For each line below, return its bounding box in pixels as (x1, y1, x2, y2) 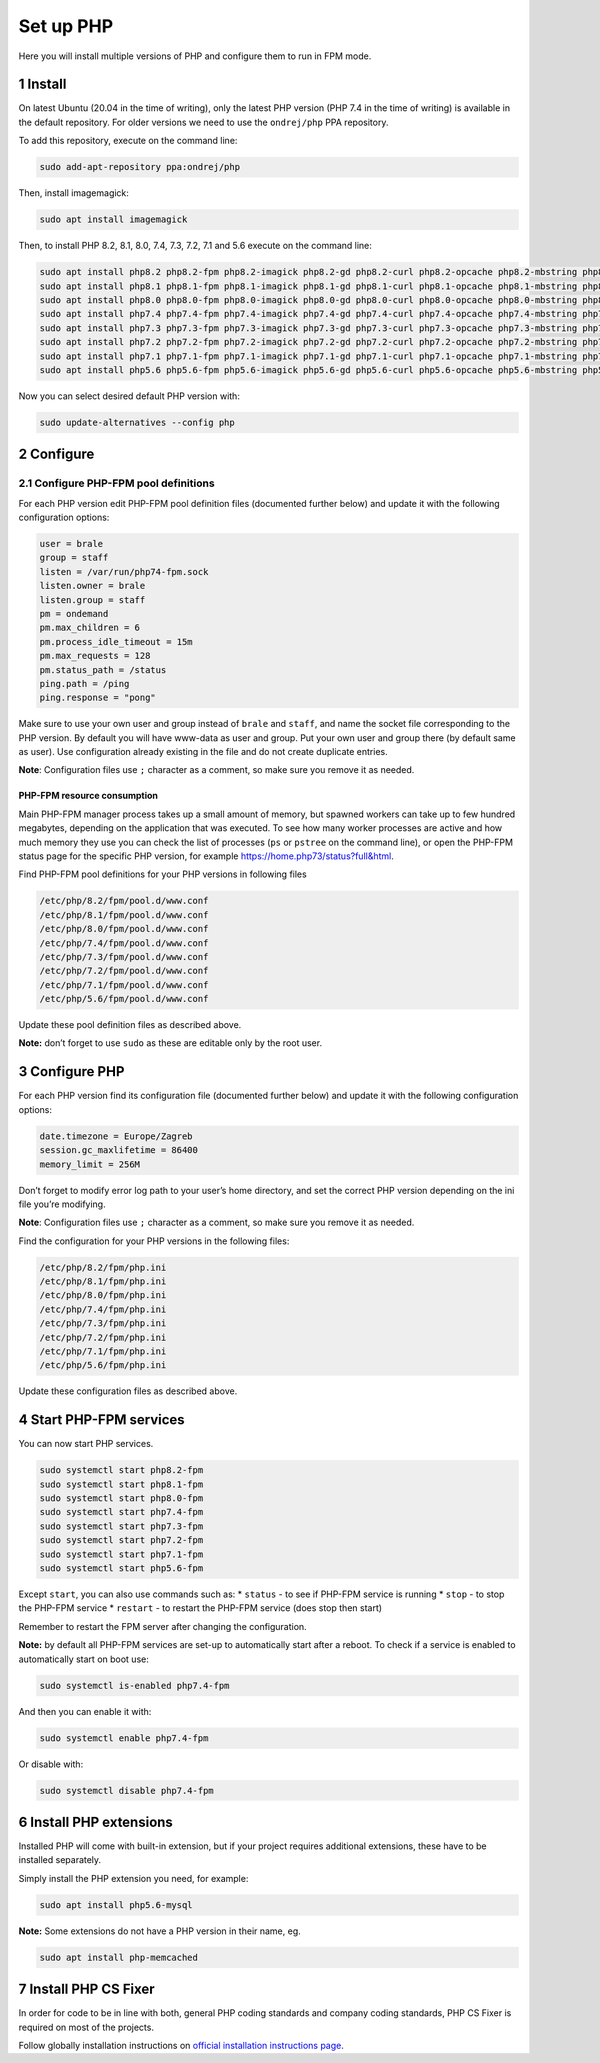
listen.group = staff (39, 594, 146, 605)
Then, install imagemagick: (18, 187, 130, 199)
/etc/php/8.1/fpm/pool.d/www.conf (39, 909, 209, 920)
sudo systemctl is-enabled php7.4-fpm (39, 1680, 230, 1691)
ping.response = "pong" (39, 692, 157, 704)
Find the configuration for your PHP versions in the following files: (18, 1235, 290, 1247)
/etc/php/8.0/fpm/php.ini (39, 1290, 167, 1301)
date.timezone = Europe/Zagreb (39, 1130, 194, 1142)
